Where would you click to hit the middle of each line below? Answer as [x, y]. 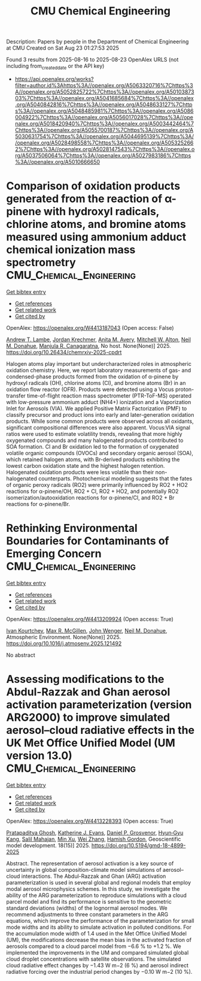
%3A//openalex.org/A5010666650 [57, 162]
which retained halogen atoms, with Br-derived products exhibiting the [93, 459]
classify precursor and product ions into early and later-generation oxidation [100, 414]
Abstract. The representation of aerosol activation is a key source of [90, 863]
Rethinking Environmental [72, 528]
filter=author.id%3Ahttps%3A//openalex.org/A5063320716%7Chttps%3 [104, 85]
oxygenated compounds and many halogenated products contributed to [95, 440]
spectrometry [41, 263]
